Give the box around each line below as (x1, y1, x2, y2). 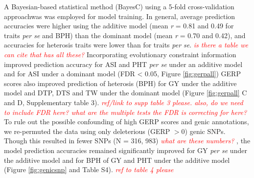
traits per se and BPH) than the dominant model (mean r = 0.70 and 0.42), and (4, 30, 246, 40)
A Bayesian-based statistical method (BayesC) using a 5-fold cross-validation (4, 1, 234, 11)
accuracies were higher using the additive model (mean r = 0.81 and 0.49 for (4, 21, 234, 31)
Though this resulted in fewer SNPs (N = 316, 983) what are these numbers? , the (4, 135, 251, 146)
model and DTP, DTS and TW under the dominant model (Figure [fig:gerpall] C (4, 88, 247, 98)
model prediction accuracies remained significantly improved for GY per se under (4, 145, 247, 155)
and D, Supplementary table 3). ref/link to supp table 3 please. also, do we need (4, 97, 243, 107)
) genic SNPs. (185, 126, 226, 136)
